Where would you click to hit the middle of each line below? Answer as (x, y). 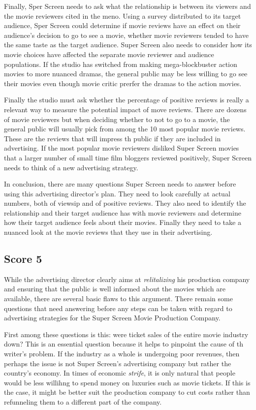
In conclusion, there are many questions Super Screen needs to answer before (120, 184)
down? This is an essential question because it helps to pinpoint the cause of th (124, 344)
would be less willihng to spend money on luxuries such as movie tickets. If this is (127, 382)
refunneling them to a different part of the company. (83, 401)
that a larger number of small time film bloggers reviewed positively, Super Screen (128, 157)
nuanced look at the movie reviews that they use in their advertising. (108, 232)
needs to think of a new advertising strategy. (71, 167)
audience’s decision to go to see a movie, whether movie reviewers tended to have (126, 35)
